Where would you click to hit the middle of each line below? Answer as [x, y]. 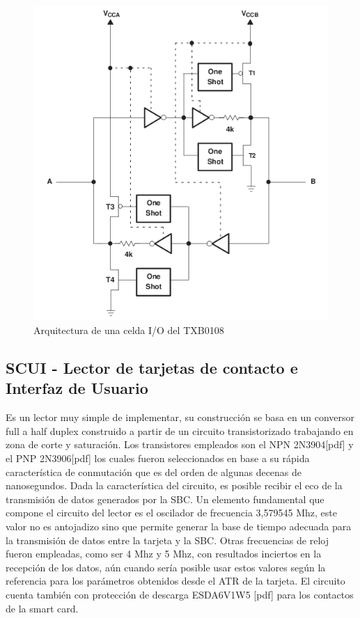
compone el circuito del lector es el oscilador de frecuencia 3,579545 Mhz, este [171, 513]
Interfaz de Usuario [77, 388]
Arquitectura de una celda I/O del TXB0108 [129, 330]
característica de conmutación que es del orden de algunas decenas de [154, 472]
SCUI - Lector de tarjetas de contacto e [152, 368]
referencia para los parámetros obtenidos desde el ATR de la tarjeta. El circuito [175, 581]
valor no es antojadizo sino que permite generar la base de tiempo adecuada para [179, 526]
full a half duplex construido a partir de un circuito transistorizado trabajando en [180, 430]
